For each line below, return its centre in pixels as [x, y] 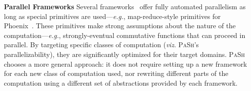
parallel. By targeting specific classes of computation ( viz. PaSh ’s [102, 45]
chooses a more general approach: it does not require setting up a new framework [125, 64]
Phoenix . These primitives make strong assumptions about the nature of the [120, 26]
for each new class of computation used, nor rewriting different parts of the [116, 73]
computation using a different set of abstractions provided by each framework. [121, 82]
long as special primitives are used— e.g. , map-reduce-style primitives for [112, 16]
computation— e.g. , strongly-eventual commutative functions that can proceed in [125, 35]
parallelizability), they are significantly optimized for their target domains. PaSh [125, 54]
